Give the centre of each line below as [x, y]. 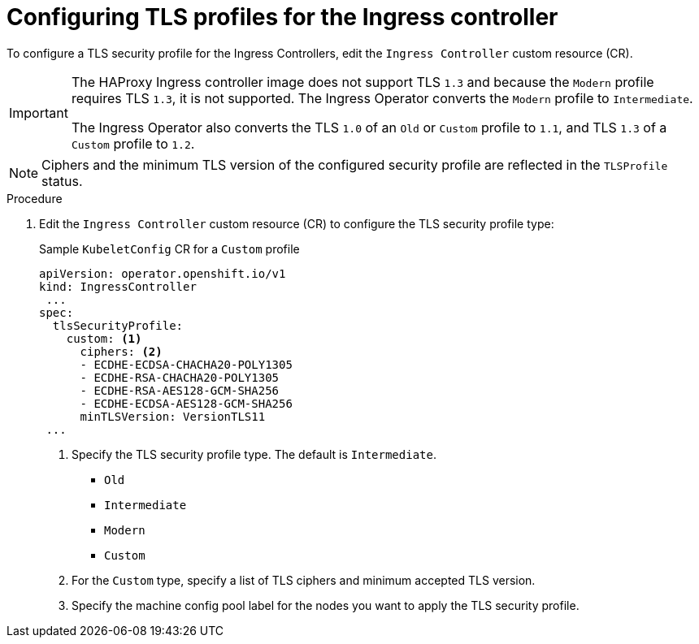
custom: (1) [104, 338]
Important [39, 112]
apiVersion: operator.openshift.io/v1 [163, 273]
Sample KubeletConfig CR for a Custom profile [169, 249]
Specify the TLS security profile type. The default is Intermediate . [254, 454]
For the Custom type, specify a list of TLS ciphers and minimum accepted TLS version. [304, 580]
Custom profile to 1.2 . [133, 143]
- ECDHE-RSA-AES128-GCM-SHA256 [180, 390]
